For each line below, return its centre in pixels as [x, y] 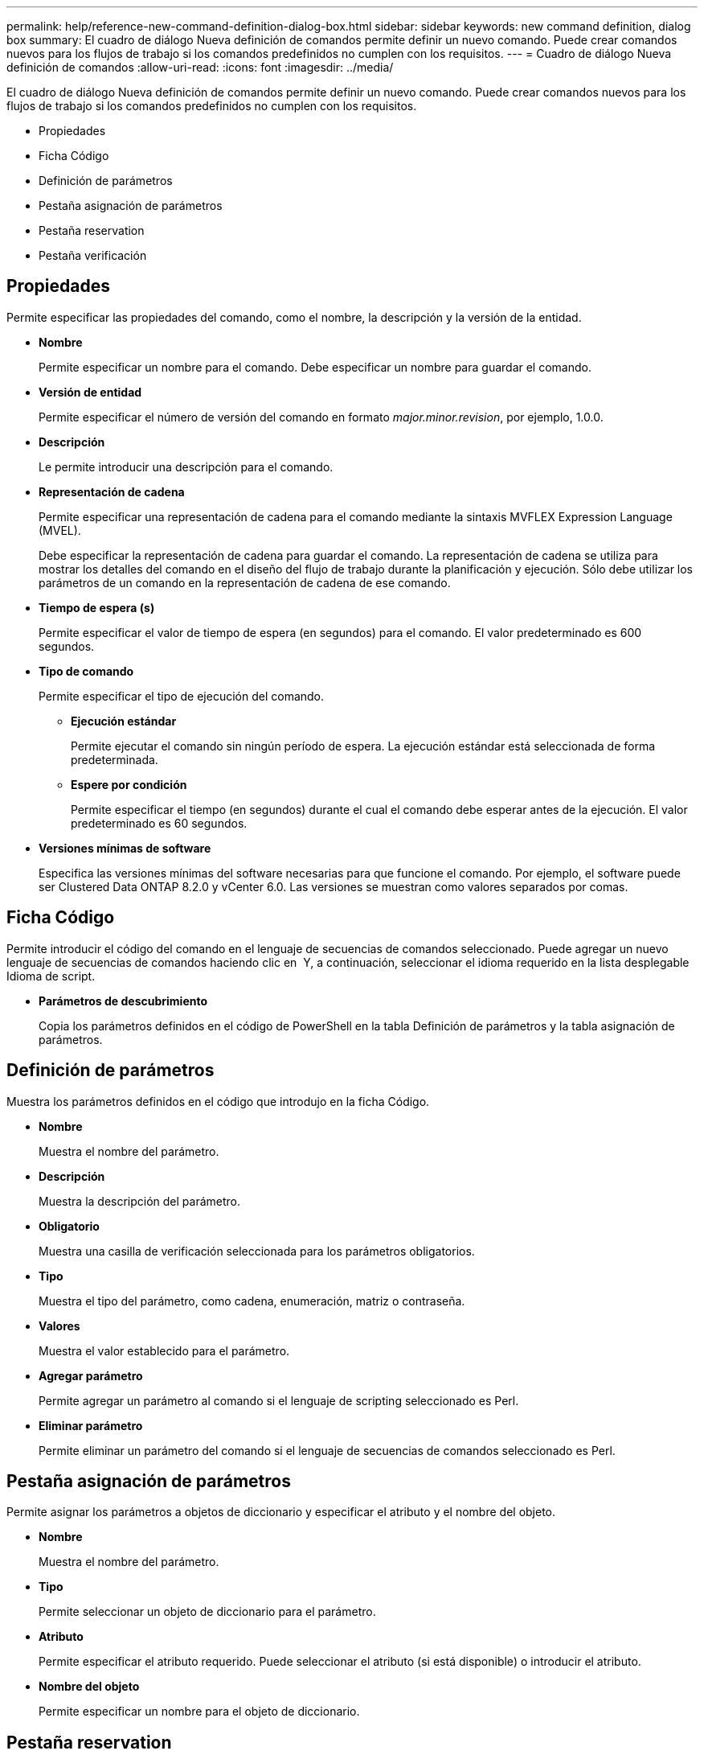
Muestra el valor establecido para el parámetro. [164, 1350]
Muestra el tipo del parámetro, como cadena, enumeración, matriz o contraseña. [252, 1301]
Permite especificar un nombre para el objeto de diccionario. [199, 1712]
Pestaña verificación [93, 255]
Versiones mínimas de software [125, 848]
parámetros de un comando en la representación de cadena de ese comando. [245, 582]
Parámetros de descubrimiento [123, 1001]
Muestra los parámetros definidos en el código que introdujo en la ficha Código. [218, 1101]
